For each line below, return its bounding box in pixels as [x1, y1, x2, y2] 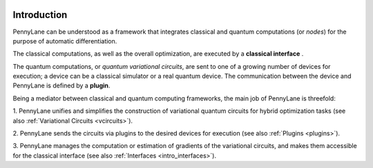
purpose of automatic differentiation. [12, 36, 117, 45]
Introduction [12, 9, 68, 21]
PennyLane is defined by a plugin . [12, 81, 111, 90]
